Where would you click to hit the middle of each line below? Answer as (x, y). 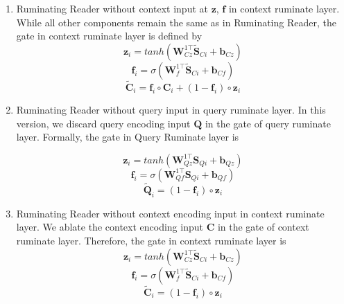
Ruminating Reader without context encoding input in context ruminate (170, 213)
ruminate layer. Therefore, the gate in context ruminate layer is (151, 240)
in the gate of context (263, 227)
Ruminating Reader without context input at (112, 8)
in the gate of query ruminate (268, 123)
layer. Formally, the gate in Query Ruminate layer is (128, 137)
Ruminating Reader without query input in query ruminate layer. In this (171, 109)
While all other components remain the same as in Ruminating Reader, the (176, 22)
